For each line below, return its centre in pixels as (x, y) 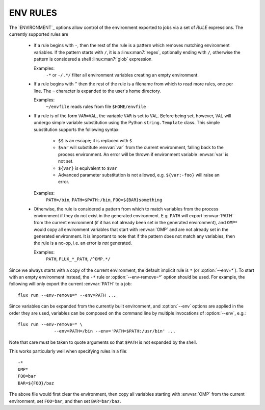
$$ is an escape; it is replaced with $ (95, 141)
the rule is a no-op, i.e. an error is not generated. (83, 243)
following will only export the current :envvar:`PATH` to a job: (70, 284)
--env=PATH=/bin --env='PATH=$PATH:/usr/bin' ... (115, 331)
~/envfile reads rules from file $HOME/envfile (96, 107)
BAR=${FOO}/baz (36, 383)
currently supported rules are (39, 34)
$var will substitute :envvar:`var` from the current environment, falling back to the (141, 148)
